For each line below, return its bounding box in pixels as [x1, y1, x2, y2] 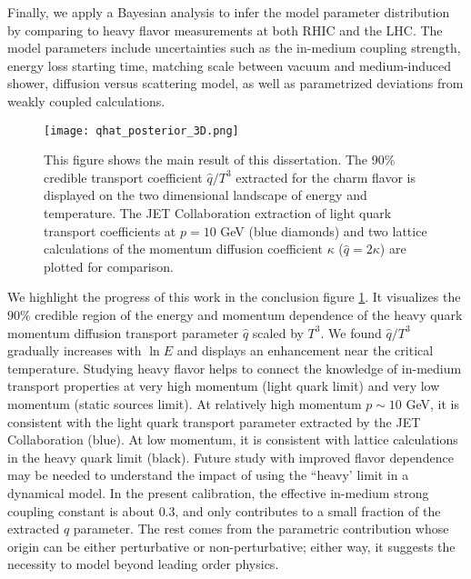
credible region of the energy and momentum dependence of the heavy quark [35, 304, 463, 324]
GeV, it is [406, 394, 460, 413]
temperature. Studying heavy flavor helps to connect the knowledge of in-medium [7, 358, 462, 377]
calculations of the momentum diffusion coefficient [44, 239, 323, 258]
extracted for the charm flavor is [235, 167, 416, 186]
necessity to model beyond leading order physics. [7, 554, 279, 574]
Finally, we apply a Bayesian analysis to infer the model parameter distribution [7, 3, 450, 21]
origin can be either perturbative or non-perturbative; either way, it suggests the [7, 536, 456, 555]
